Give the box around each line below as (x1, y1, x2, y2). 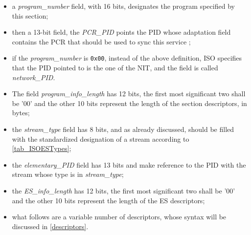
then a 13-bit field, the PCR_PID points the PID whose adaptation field (12, 27, 231, 37)
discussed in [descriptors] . (12, 221, 89, 231)
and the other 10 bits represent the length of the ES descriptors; (12, 195, 205, 205)
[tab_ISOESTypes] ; (12, 143, 71, 153)
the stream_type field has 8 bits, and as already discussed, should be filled (12, 124, 234, 134)
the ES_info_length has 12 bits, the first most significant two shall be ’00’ (12, 185, 235, 195)
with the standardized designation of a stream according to (12, 133, 189, 144)
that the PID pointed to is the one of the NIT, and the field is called (12, 63, 218, 73)
